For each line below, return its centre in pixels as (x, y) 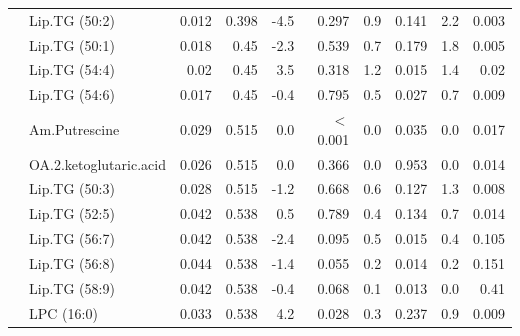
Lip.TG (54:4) (72, 69)
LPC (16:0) (63, 312)
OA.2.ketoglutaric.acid (97, 163)
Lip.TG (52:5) (72, 213)
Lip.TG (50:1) (72, 44)
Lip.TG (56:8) (72, 262)
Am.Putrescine (74, 128)
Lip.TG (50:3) (72, 188)
